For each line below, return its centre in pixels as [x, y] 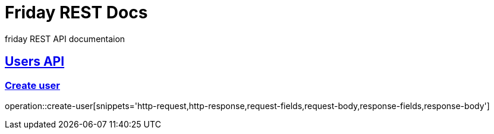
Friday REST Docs [76, 12]
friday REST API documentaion [65, 39]
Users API [35, 62]
